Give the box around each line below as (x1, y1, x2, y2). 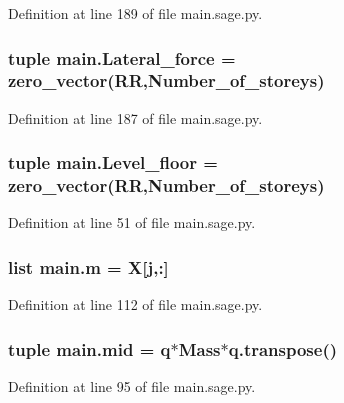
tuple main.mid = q (8, 336, 171, 361)
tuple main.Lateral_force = (8, 45, 236, 70)
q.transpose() (228, 336, 338, 361)
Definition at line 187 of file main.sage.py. (8, 107, 263, 128)
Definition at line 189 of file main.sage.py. (8, 3, 263, 23)
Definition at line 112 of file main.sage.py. (8, 294, 263, 315)
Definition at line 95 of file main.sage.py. (8, 376, 256, 397)
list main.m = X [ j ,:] (8, 254, 169, 279)
